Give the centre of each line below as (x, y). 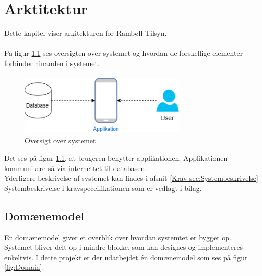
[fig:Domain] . (24, 267)
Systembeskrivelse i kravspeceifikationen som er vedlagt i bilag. (103, 188)
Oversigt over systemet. (61, 141)
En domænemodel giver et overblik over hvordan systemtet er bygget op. (118, 237)
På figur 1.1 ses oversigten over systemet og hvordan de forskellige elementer (124, 53)
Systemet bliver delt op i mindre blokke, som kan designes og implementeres (124, 247)
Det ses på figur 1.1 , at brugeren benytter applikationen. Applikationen (116, 158)
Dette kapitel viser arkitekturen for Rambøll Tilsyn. (86, 33)
